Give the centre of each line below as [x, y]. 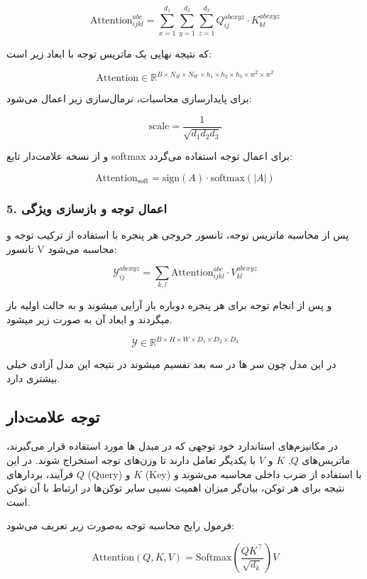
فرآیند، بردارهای [40, 474]
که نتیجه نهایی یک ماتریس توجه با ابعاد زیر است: [109, 53]
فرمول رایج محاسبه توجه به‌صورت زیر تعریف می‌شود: [120, 525]
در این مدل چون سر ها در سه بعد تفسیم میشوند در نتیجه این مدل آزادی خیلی [171, 364]
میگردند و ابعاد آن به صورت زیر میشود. [89, 319]
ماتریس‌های [326, 460]
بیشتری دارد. [33, 378]
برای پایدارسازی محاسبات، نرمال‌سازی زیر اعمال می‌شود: [129, 98]
